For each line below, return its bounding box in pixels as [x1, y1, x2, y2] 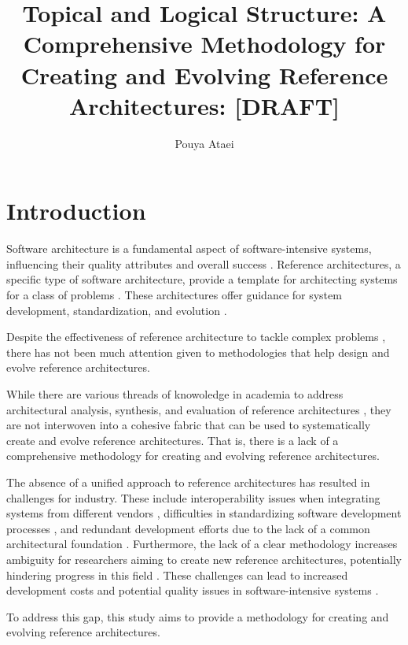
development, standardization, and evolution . [6, 302, 227, 318]
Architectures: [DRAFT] [69, 89, 340, 121]
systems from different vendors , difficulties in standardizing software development [6, 505, 402, 521]
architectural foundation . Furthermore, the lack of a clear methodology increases [6, 536, 398, 552]
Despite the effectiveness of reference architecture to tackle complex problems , [6, 328, 386, 345]
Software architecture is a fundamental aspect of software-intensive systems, [6, 240, 372, 257]
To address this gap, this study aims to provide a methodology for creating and [6, 608, 389, 625]
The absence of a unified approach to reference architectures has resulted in [6, 473, 370, 490]
